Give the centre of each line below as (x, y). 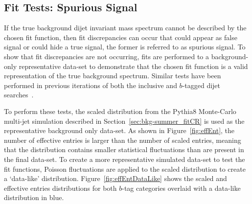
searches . (19, 95)
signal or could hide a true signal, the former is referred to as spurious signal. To (125, 47)
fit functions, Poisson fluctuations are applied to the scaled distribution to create (125, 169)
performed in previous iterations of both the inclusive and (91, 85)
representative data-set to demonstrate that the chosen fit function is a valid (133, 66)
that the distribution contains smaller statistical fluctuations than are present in (124, 149)
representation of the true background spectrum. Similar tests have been (113, 76)
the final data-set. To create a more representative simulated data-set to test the (125, 159)
